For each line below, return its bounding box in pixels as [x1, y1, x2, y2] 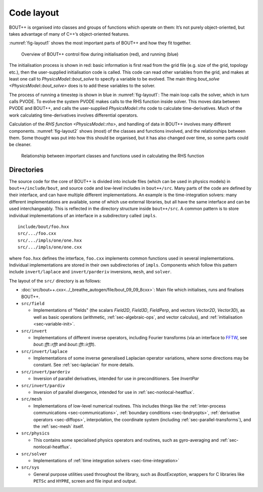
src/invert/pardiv [21, 383, 65, 388]
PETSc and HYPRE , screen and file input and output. [33, 478, 137, 484]
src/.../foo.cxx [18, 231, 56, 236]
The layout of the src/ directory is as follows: [9, 278, 101, 284]
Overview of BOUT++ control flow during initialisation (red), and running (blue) [21, 51, 179, 57]
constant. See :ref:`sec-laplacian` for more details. [33, 362, 134, 368]
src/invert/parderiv [21, 369, 71, 374]
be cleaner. [9, 142, 32, 147]
